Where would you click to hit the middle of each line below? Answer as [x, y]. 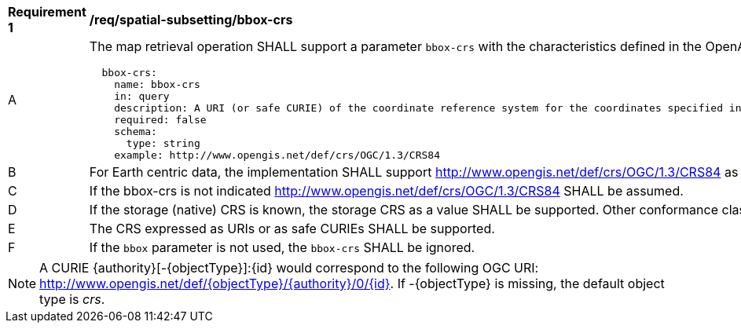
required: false [160, 120]
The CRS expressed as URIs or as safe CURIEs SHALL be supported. [292, 228]
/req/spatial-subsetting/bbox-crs [191, 20]
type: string [163, 143]
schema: [136, 132]
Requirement [47, 12]
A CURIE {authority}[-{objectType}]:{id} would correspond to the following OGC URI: [289, 268]
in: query [142, 96]
